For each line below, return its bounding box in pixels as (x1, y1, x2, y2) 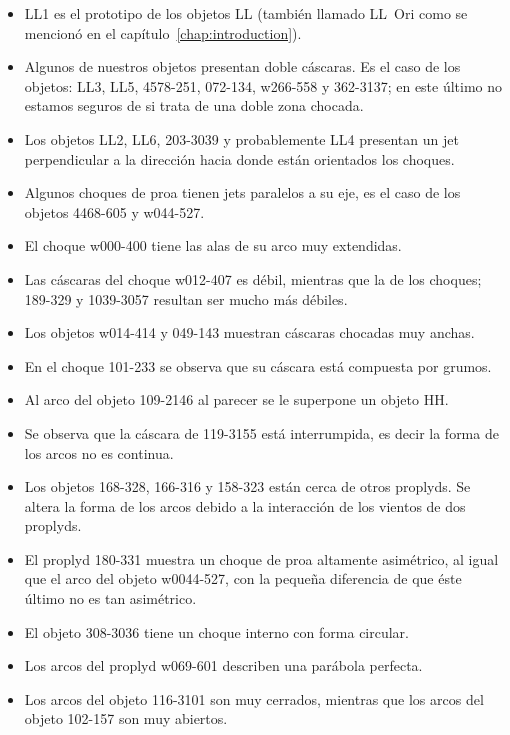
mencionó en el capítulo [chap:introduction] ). (24, 22, 302, 43)
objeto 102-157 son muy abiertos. (24, 708, 228, 729)
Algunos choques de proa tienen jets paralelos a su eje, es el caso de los (24, 182, 461, 203)
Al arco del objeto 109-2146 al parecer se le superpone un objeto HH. (24, 389, 449, 410)
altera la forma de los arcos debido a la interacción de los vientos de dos (24, 495, 466, 516)
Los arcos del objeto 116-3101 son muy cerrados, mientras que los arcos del (24, 688, 484, 709)
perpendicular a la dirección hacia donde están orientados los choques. (24, 148, 455, 169)
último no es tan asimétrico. (24, 588, 197, 609)
